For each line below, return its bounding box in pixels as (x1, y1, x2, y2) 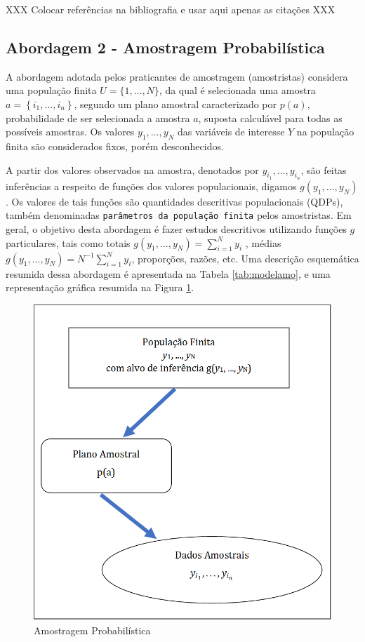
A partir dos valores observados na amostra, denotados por (6, 162, 259, 177)
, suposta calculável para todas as (198, 110, 343, 125)
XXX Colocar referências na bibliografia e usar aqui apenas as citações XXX (6, 2, 336, 16)
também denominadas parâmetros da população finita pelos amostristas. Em (6, 208, 352, 222)
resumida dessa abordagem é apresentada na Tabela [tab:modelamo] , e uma (6, 266, 331, 281)
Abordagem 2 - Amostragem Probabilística (6, 36, 325, 58)
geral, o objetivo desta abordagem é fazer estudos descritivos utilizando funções (6, 222, 347, 236)
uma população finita (6, 83, 97, 98)
